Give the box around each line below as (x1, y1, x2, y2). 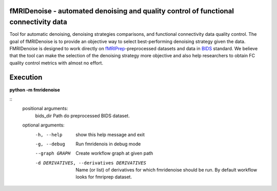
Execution (9, 73, 43, 82)
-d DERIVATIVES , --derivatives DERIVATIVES (35, 160, 146, 166)
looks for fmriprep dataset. (75, 174, 132, 180)
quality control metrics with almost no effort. (9, 59, 104, 66)
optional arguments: (22, 122, 65, 128)
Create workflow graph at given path (75, 150, 153, 156)
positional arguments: (22, 105, 68, 112)
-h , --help (35, 132, 63, 138)
